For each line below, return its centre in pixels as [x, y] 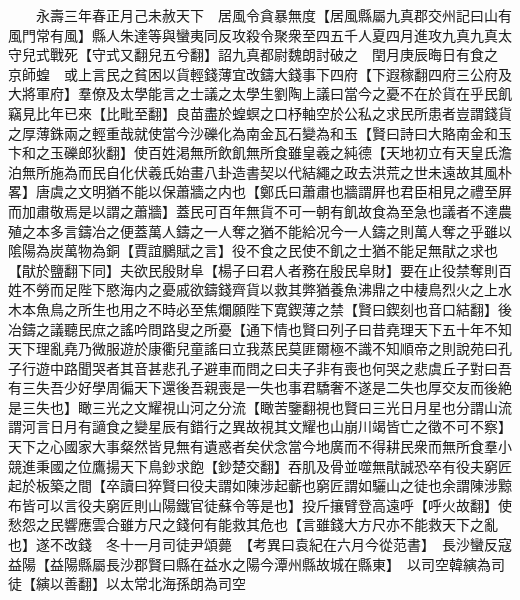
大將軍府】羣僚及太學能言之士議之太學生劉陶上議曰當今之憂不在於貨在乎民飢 [260, 93]
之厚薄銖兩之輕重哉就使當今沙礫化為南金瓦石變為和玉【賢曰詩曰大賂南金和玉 [260, 132]
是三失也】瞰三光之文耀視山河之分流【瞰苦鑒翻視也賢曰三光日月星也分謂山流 [260, 406]
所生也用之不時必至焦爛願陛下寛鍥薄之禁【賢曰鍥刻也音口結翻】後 [294, 308]
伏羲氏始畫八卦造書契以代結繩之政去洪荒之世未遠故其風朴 [322, 171]
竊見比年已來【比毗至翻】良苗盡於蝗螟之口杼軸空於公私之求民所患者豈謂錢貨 [260, 112]
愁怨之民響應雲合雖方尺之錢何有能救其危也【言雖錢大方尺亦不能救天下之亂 [253, 524]
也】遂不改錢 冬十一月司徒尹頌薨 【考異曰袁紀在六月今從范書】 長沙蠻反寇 [260, 544]
